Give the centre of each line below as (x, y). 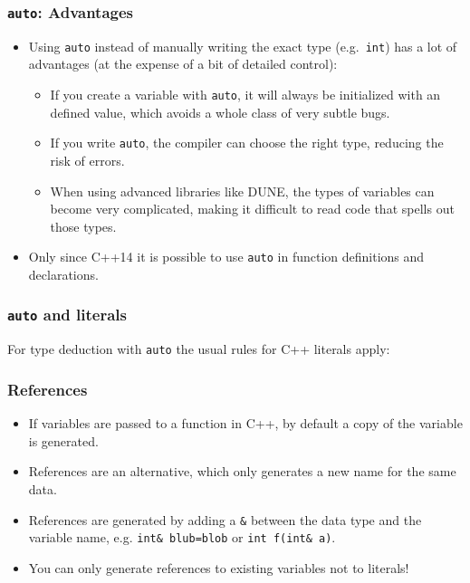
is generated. (63, 440)
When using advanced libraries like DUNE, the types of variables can (242, 191)
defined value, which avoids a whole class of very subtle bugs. (220, 112)
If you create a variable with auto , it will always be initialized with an (245, 95)
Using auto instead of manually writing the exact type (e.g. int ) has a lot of (243, 46)
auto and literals (67, 315)
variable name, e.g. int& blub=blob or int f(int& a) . (182, 537)
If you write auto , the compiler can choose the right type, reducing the (247, 143)
